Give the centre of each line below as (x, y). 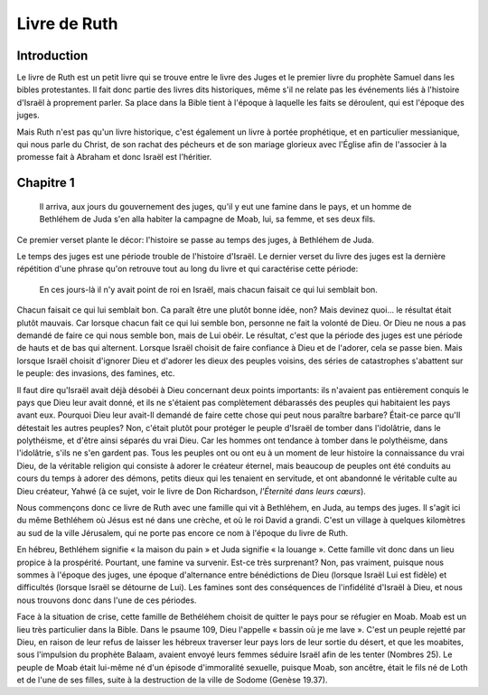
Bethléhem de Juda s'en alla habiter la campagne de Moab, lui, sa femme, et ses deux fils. (207, 219)
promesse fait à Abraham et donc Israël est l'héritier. (114, 157)
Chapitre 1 (46, 183)
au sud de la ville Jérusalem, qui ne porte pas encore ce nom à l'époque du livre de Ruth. (183, 532)
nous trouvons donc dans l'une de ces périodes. (107, 600)
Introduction (52, 56)
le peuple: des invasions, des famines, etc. (96, 373)
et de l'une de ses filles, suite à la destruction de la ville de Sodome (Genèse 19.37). (172, 680)
